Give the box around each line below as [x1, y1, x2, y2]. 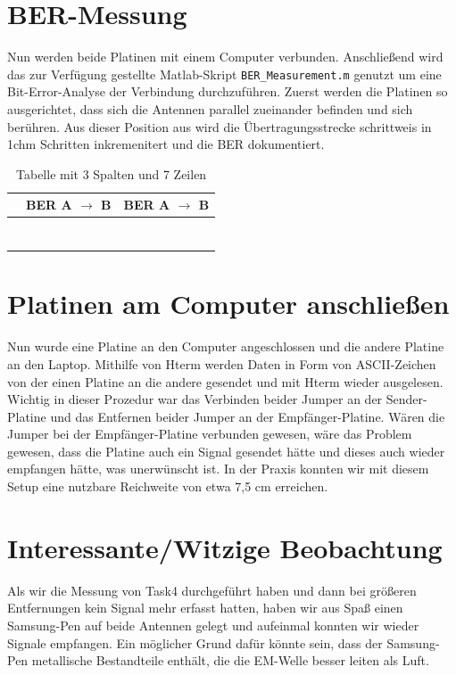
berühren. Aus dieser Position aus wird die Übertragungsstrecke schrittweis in [7, 117, 432, 136]
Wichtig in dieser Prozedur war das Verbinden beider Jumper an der [7, 390, 383, 408]
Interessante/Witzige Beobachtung [7, 529, 443, 565]
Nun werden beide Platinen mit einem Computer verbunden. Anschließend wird [7, 47, 444, 66]
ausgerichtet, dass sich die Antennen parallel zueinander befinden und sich [7, 99, 413, 118]
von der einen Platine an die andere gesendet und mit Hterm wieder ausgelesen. [7, 372, 444, 391]
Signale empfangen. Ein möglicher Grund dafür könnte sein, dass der [7, 633, 383, 652]
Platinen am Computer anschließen [7, 285, 450, 322]
